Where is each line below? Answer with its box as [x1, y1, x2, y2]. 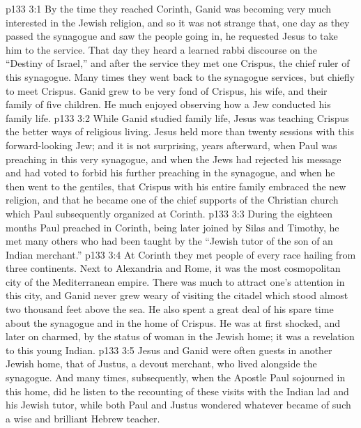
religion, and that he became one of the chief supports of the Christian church [6, 192, 339, 207]
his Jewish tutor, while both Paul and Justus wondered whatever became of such [6, 397, 351, 412]
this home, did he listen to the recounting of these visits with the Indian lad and [6, 383, 349, 398]
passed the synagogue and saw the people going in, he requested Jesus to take [6, 29, 338, 43]
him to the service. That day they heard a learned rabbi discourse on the [6, 42, 317, 56]
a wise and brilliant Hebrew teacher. [6, 411, 160, 425]
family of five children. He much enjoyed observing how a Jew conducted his [6, 97, 331, 112]
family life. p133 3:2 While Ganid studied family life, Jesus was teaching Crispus [6, 110, 349, 125]
